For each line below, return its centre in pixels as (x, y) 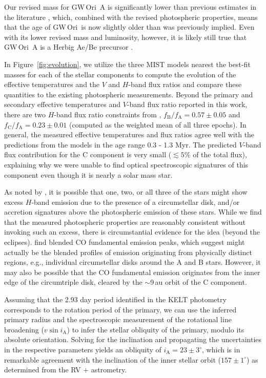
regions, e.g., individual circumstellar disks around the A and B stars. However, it (132, 262)
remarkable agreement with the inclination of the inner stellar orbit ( (113, 359)
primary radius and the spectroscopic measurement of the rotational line (118, 319)
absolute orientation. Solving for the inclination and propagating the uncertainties (133, 339)
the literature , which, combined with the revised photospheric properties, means (131, 17)
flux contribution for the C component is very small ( (88, 154)
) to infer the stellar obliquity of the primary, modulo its (156, 329)
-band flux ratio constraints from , (108, 114)
